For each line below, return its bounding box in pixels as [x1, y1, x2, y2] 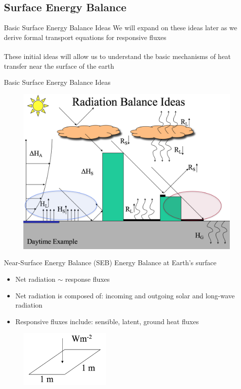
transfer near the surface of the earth [4, 60, 114, 71]
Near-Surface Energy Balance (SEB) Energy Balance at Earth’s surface [4, 257, 217, 268]
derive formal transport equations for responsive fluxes [4, 32, 167, 42]
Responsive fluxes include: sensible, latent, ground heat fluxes [15, 316, 199, 326]
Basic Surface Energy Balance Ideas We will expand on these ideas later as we [4, 22, 237, 33]
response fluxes [65, 273, 110, 284]
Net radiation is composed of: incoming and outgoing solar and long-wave [15, 290, 235, 300]
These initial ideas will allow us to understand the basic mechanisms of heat [4, 51, 231, 61]
